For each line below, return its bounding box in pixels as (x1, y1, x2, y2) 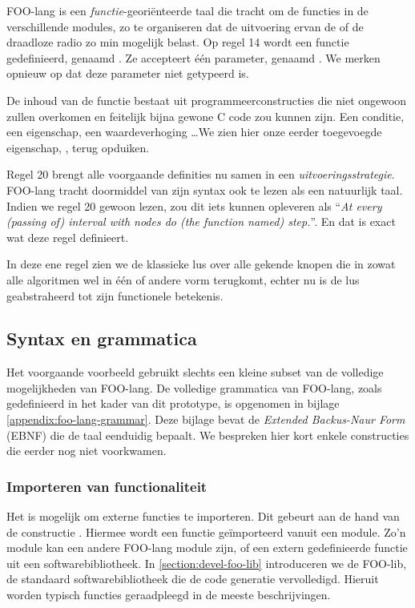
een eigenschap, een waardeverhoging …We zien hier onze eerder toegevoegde (6, 123, 382, 140)
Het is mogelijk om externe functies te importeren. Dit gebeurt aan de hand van (6, 508, 400, 525)
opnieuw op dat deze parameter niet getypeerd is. (6, 65, 249, 82)
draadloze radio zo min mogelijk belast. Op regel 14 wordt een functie (6, 34, 349, 50)
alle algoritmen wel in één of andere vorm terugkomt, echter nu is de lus (6, 271, 360, 288)
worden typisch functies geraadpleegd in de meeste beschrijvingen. (6, 586, 331, 603)
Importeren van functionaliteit (6, 476, 207, 496)
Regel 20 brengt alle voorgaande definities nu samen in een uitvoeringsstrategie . (6, 166, 395, 183)
